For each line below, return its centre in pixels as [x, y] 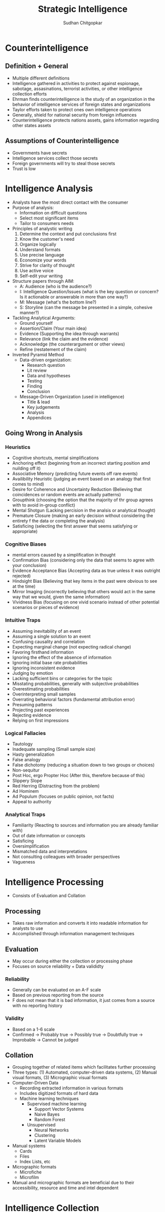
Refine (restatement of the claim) [53, 349]
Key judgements [43, 407]
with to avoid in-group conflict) [44, 505]
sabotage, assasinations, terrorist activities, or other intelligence [77, 88]
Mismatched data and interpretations [50, 852]
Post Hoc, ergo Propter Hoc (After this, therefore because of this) [79, 776]
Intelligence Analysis [49, 188]
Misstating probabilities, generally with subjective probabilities [75, 684]
